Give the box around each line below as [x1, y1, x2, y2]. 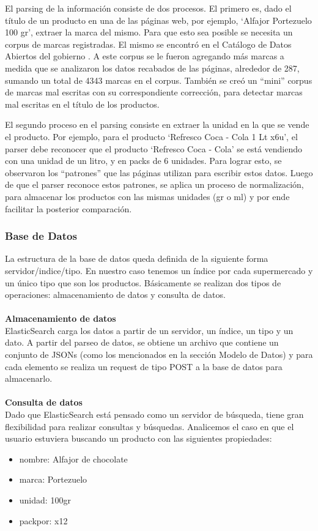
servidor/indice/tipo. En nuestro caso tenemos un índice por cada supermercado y [5, 264, 313, 277]
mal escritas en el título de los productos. [5, 97, 160, 110]
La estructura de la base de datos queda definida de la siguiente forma [5, 252, 268, 265]
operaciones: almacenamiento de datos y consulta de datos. [5, 288, 226, 301]
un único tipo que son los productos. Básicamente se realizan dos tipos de [5, 276, 281, 289]
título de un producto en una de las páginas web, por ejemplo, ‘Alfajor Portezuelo [5, 13, 312, 26]
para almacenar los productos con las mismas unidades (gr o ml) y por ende [5, 190, 290, 202]
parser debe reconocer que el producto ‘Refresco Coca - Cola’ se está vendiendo [5, 142, 303, 155]
